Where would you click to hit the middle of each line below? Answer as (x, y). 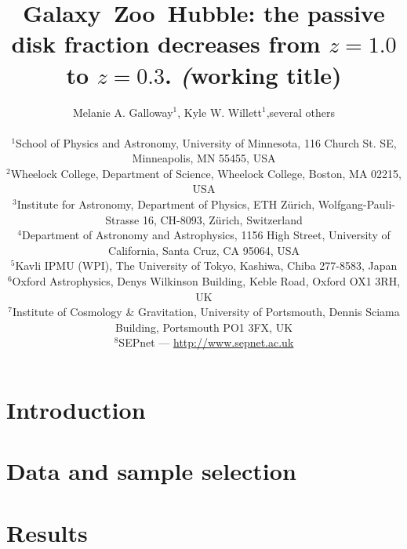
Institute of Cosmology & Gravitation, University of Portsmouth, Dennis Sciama (206, 312)
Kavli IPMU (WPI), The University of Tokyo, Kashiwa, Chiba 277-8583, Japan (206, 265)
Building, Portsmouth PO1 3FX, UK (204, 327)
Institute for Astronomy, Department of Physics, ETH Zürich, (166, 204)
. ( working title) (253, 75)
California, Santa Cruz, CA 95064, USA (204, 250)
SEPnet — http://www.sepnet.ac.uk (206, 342)
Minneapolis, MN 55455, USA (204, 158)
